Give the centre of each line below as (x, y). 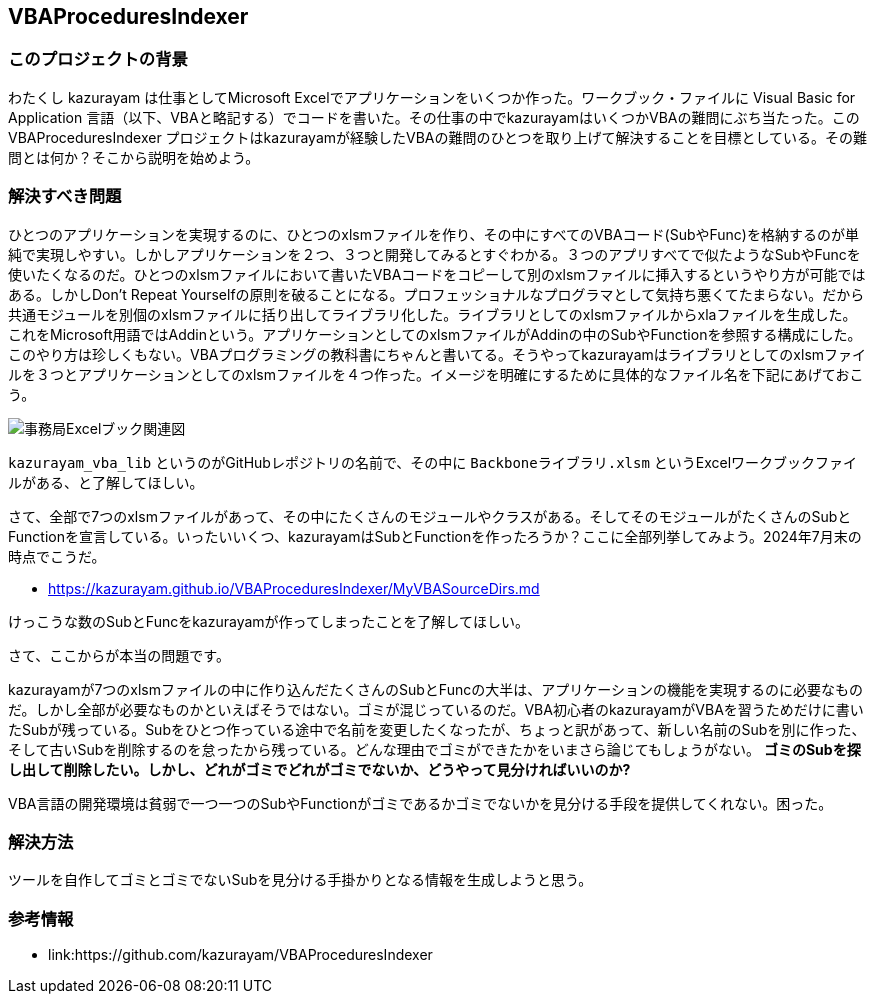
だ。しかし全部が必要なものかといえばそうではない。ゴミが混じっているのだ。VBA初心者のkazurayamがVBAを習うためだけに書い (436, 709)
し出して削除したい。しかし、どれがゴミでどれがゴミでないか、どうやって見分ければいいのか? (319, 769)
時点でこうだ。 (57, 556)
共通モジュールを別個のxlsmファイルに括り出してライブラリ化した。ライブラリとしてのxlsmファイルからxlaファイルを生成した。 (432, 314)
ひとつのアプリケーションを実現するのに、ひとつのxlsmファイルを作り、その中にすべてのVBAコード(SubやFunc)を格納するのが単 (433, 234)
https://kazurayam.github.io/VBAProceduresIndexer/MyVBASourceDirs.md (294, 588)
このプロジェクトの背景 (98, 59)
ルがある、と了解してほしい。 (106, 482)
